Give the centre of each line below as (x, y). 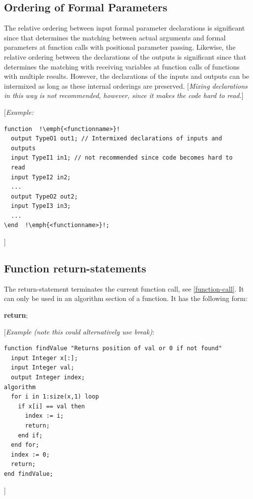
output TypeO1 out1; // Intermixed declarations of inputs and (116, 139)
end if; (30, 435)
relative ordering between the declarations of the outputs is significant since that (125, 56)
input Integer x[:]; (44, 358)
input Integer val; (43, 368)
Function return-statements (75, 268)
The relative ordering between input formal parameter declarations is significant (125, 28)
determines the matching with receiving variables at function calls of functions (122, 66)
